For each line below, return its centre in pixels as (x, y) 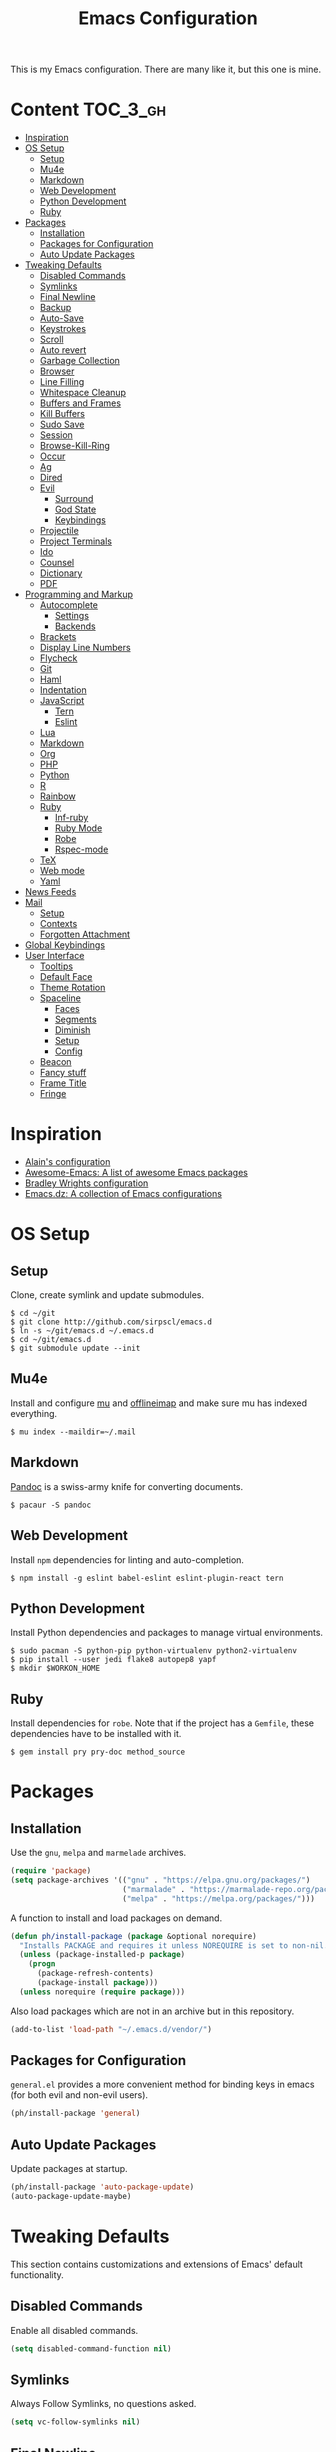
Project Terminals (76, 541)
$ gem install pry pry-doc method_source (98, 1752)
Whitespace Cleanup (83, 393)
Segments (75, 1019)
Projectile (59, 531)
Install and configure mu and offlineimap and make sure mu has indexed (159, 1403)
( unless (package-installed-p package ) (102, 1955)
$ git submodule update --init (75, 1348)
